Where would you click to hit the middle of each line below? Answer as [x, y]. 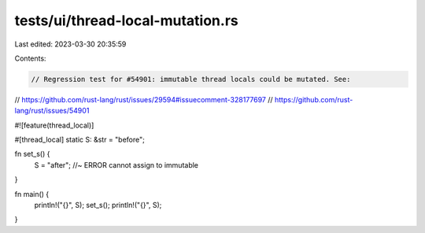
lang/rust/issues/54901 [52, 111]
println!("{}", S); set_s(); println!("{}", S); [98, 205]
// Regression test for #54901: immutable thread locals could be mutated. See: [191, 79]
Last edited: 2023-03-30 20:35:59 [70, 44]
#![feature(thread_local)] [54, 125]
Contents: [30, 58]
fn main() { [32, 194]
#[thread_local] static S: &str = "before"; [79, 140]
